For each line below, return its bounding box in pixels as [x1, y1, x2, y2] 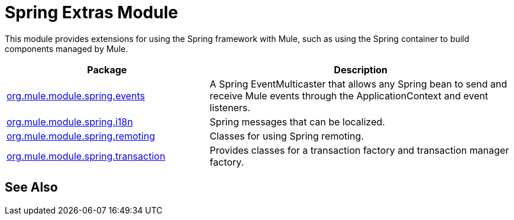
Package [87, 63, 127, 76]
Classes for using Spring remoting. [209, 130, 364, 142]
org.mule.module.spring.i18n [7, 115, 133, 128]
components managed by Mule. [5, 43, 128, 54]
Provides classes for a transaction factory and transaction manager [209, 144, 509, 156]
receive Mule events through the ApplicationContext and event [209, 89, 489, 102]
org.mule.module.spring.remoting [7, 130, 155, 142]
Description [334, 63, 388, 76]
